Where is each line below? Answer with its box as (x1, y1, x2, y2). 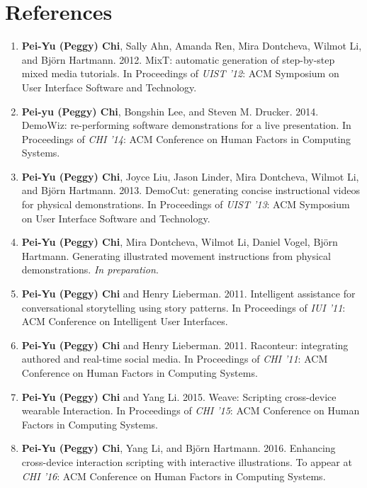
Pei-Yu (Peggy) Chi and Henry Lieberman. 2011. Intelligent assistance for (21, 286, 356, 301)
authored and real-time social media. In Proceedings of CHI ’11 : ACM (21, 351, 328, 366)
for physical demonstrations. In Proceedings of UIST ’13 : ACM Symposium (21, 197, 350, 212)
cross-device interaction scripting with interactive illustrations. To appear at (21, 454, 352, 469)
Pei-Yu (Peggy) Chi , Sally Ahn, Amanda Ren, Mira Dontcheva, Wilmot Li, (21, 38, 362, 53)
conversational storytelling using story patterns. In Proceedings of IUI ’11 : (21, 300, 346, 314)
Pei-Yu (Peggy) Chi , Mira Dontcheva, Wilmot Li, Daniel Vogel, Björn (21, 234, 338, 249)
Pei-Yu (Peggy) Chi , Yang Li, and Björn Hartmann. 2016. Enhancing (21, 441, 336, 455)
